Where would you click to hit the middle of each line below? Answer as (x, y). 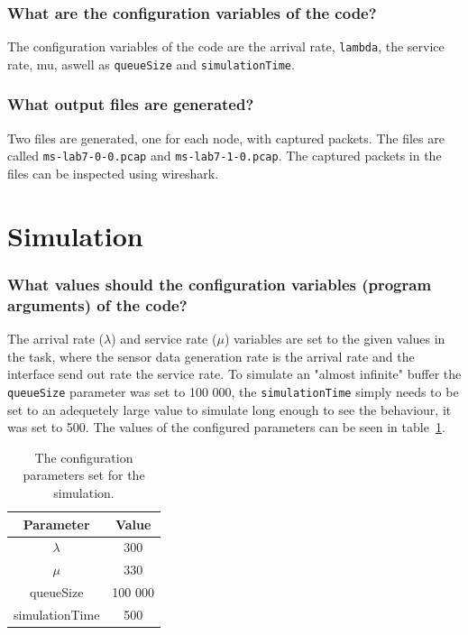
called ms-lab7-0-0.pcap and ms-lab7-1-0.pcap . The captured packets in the (225, 156)
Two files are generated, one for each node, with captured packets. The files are (226, 138)
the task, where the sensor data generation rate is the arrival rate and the (211, 356)
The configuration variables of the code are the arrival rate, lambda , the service (226, 46)
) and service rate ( (164, 339)
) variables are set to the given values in (335, 339)
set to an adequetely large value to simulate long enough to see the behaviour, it (229, 409)
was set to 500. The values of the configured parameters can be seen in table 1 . (226, 427)
